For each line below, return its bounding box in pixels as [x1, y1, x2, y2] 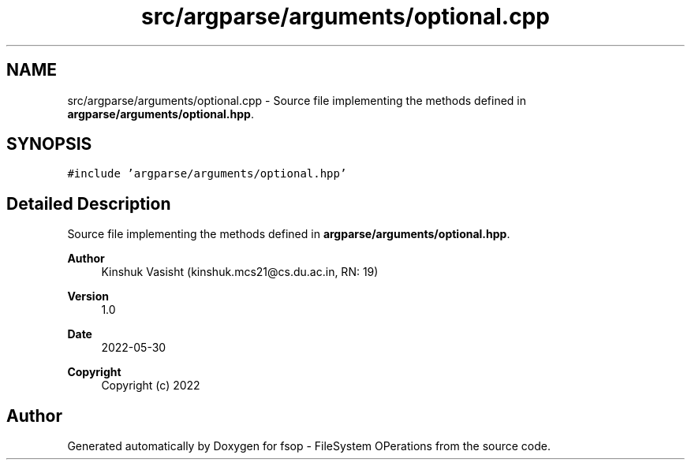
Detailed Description [6, 193, 171, 214]
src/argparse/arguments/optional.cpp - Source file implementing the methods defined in [67, 93, 527, 107]
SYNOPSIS [6, 134, 92, 155]
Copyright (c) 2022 [101, 378, 200, 393]
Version [67, 289, 109, 304]
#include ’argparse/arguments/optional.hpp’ [67, 167, 347, 181]
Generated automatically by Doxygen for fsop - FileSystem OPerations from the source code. [67, 439, 551, 453]
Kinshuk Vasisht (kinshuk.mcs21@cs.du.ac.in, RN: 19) [101, 265, 379, 279]
